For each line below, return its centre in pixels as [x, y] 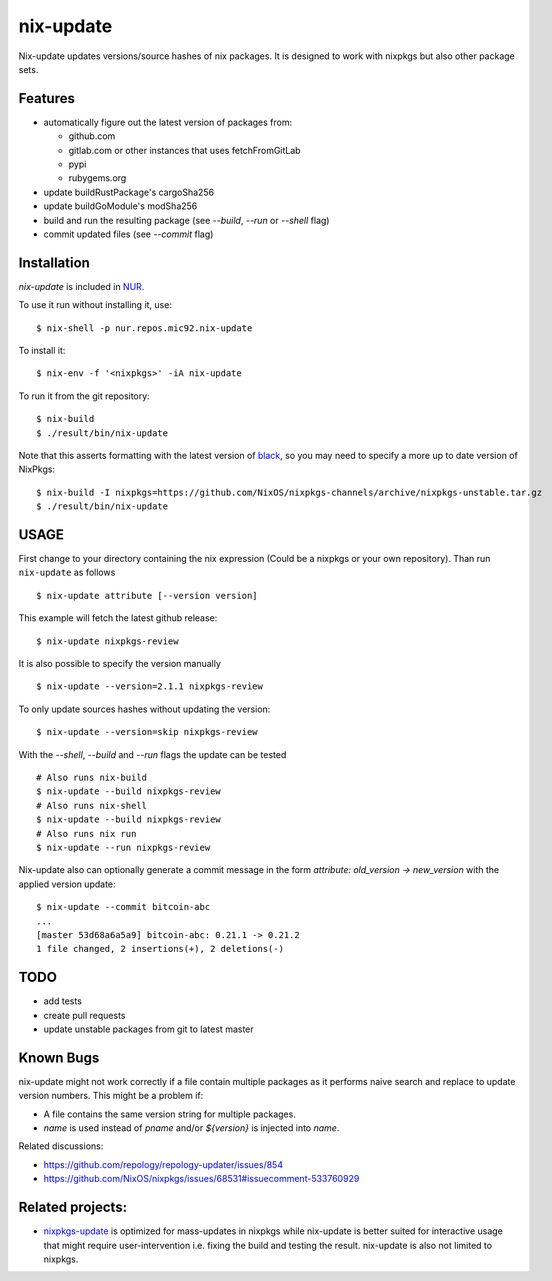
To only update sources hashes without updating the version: [144, 709]
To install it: [42, 351]
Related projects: [73, 1207]
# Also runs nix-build [92, 777]
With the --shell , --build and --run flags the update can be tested [152, 754]
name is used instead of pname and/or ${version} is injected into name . [191, 1128]
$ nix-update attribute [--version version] [147, 595]
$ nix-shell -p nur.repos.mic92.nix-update [144, 328]
